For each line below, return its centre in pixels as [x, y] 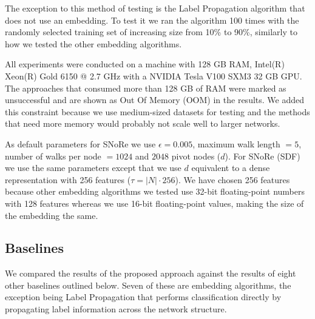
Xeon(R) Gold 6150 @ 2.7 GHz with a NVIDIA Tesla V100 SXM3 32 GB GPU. [154, 76]
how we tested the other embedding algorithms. [93, 43]
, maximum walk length [236, 143]
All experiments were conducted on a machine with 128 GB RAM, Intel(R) [145, 64]
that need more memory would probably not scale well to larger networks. [143, 123]
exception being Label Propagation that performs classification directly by [143, 297]
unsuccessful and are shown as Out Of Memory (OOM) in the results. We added [154, 100]
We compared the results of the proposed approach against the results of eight [151, 273]
